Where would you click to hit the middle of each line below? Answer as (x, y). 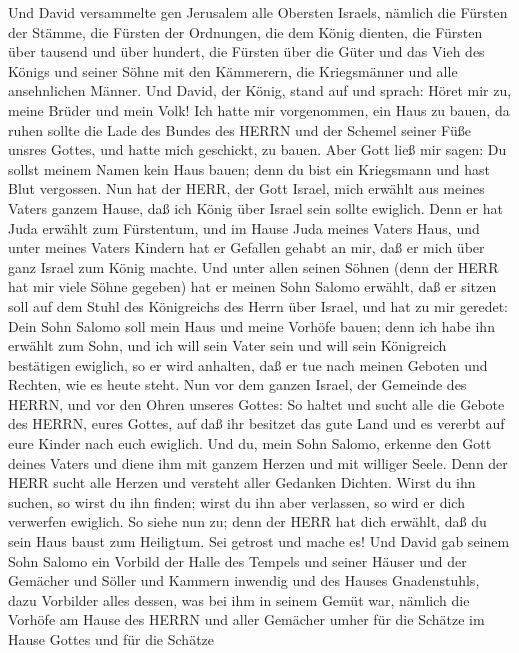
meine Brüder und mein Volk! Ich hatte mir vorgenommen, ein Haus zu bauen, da (259, 109)
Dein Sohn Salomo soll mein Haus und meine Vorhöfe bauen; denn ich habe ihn (251, 325)
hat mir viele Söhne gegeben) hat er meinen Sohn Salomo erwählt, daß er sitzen (252, 286)
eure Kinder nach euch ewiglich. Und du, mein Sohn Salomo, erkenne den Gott (250, 443)
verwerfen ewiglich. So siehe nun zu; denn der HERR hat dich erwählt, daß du (247, 521)
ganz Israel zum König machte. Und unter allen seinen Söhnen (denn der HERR (253, 266)
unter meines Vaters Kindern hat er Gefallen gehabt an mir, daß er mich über (246, 247)
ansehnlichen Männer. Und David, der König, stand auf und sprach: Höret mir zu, (260, 90)
